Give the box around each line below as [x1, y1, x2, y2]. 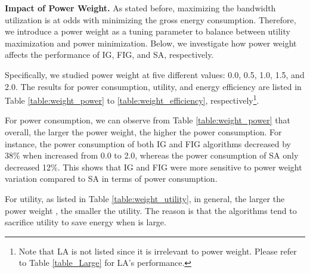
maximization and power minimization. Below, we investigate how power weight [5, 36, 297, 49]
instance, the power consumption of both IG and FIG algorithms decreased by [5, 137, 291, 150]
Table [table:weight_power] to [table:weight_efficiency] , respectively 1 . [5, 92, 259, 106]
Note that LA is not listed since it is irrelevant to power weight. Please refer [18, 244, 297, 257]
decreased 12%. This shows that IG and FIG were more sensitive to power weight [5, 160, 302, 173]
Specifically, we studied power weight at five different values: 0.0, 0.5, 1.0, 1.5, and [5, 68, 305, 80]
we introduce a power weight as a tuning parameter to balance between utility [5, 25, 290, 38]
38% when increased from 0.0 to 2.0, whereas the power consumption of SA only [5, 149, 299, 162]
